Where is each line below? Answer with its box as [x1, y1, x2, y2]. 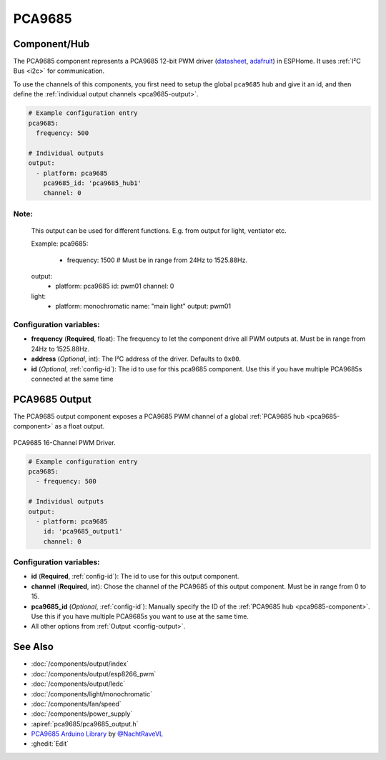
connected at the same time [31, 374, 114, 383]
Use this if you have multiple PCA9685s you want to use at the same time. [31, 612, 249, 621]
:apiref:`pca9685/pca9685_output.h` [31, 719, 139, 728]
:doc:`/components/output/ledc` [31, 679, 126, 689]
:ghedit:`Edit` [31, 739, 69, 748]
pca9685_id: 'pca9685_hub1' [43, 179, 142, 187]
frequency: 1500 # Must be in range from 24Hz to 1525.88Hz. [66, 256, 248, 264]
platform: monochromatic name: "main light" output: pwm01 [55, 302, 232, 311]
